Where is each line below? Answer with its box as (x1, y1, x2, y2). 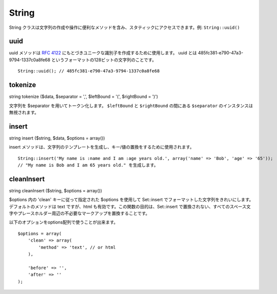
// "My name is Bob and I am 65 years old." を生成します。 (18, 162, 159, 168)
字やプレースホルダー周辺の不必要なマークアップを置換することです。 (9, 210, 150, 216)
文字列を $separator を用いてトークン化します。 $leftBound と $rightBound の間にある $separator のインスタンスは (9, 103, 253, 109)
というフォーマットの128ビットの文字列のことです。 (51, 57, 157, 63)
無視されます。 (9, 109, 39, 115)
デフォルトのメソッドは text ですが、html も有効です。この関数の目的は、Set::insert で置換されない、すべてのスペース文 (9, 204, 251, 209)
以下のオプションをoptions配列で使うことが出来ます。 (9, 219, 118, 225)
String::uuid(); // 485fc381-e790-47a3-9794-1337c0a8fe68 (18, 68, 160, 74)
